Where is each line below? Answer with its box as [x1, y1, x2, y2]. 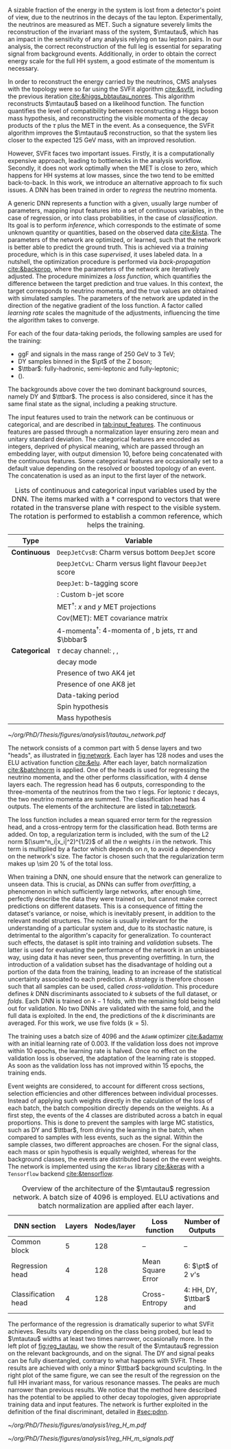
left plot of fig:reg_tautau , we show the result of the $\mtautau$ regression [8, 1342, 219, 1350]
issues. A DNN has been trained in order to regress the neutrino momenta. [8, 186, 218, 194]
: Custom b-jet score [56, 590, 124, 599]
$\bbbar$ [56, 634, 88, 644]
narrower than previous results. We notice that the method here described [8, 1385, 217, 1394]
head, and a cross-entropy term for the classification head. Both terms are [8, 823, 218, 831]
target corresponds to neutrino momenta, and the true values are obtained [8, 287, 218, 295]
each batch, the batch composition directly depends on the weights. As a [8, 1103, 215, 1112]
